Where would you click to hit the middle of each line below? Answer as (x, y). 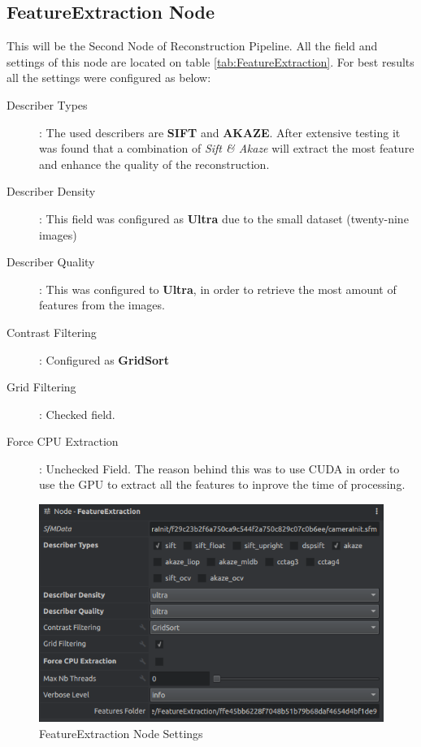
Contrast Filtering (52, 332)
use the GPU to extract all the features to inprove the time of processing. (222, 484)
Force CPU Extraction (63, 441)
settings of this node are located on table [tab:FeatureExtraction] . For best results (210, 61)
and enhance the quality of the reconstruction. (154, 164)
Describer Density (51, 191)
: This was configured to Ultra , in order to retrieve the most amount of (218, 289)
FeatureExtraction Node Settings (121, 733)
